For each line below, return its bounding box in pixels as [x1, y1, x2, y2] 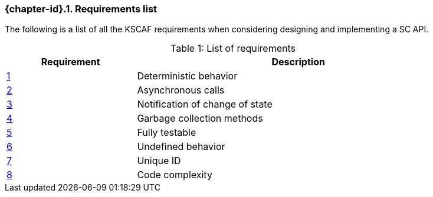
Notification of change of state [137, 98, 273, 111]
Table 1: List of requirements [170, 42, 296, 55]
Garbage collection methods [137, 112, 263, 125]
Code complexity [137, 169, 212, 181]
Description [271, 56, 325, 68]
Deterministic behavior [137, 70, 238, 82]
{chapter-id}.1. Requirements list [5, 3, 158, 15]
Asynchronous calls [137, 84, 225, 96]
